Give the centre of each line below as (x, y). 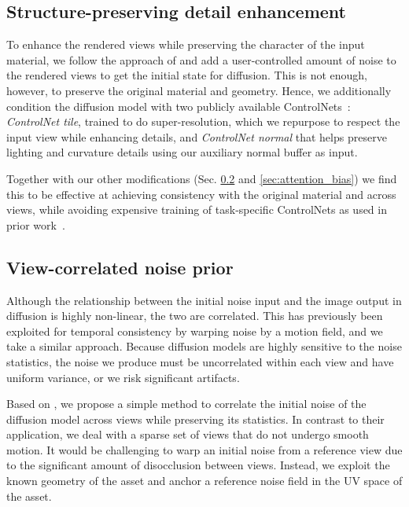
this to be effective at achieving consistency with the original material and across (201, 194)
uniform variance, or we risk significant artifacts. (123, 377)
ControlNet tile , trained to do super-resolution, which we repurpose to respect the (203, 121)
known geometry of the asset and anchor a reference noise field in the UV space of (204, 481)
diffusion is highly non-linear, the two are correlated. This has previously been (195, 316)
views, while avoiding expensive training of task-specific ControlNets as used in (197, 209)
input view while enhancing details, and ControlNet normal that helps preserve (197, 136)
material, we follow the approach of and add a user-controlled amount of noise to (201, 59)
